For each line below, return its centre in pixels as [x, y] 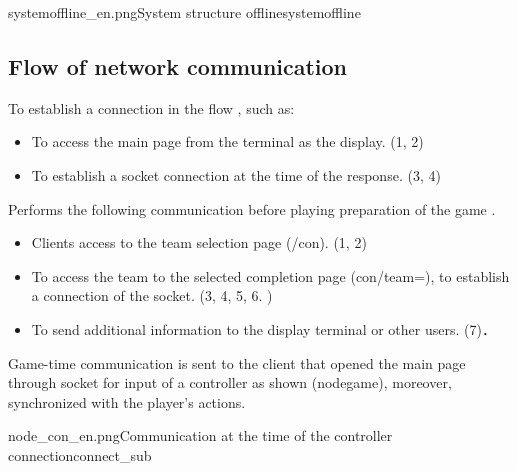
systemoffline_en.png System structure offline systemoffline [184, 12]
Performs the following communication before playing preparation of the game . [252, 208]
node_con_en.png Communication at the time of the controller [200, 435]
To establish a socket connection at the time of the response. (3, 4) [236, 174]
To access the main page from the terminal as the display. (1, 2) [227, 141]
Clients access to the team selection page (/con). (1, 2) [199, 242]
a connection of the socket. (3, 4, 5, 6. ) [152, 295]
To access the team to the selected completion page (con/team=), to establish [270, 275]
